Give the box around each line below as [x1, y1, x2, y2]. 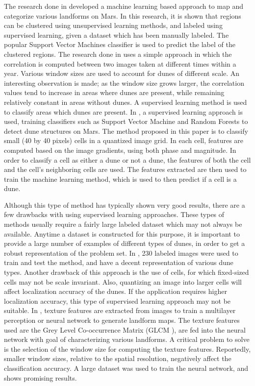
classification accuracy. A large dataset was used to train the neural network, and [4, 362, 248, 373]
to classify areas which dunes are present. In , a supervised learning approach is [4, 106, 243, 117]
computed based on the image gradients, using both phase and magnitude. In [4, 145, 236, 155]
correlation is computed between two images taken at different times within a [4, 58, 236, 69]
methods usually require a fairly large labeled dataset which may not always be [4, 219, 242, 229]
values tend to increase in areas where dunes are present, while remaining [4, 87, 225, 97]
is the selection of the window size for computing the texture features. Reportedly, [4, 343, 251, 354]
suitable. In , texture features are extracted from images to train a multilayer [4, 305, 236, 315]
